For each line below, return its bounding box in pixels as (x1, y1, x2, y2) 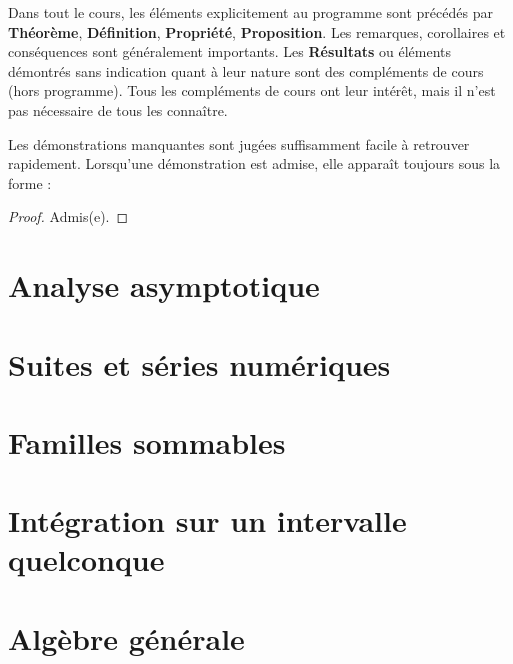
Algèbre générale (8, 617, 245, 658)
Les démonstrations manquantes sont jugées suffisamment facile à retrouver (8, 133, 470, 154)
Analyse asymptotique (8, 265, 320, 306)
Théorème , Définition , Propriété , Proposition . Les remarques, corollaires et (8, 21, 506, 42)
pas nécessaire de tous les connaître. (8, 99, 228, 120)
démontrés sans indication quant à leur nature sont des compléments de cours (8, 60, 484, 81)
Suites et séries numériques (8, 343, 391, 384)
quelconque (8, 539, 165, 580)
